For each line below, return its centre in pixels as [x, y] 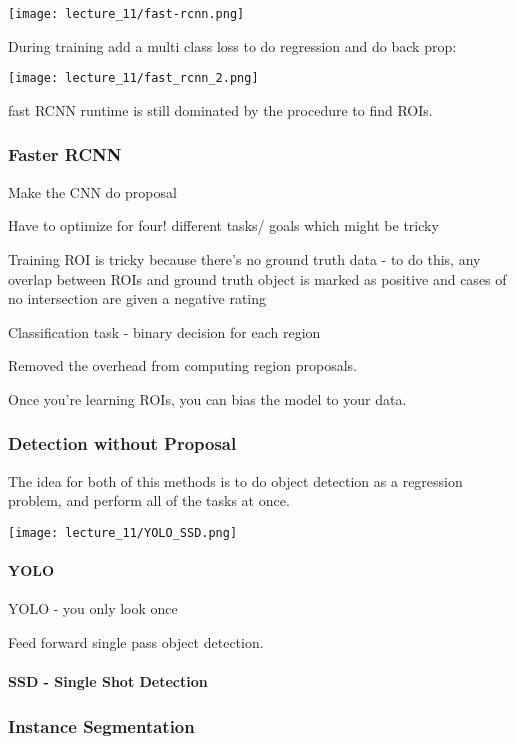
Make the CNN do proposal [92, 191]
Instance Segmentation [101, 725]
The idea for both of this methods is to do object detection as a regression [235, 480]
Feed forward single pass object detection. [136, 641]
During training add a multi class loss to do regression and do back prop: [232, 45]
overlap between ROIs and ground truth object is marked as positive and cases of [257, 278]
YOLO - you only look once [93, 608]
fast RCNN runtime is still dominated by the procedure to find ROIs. [220, 109]
